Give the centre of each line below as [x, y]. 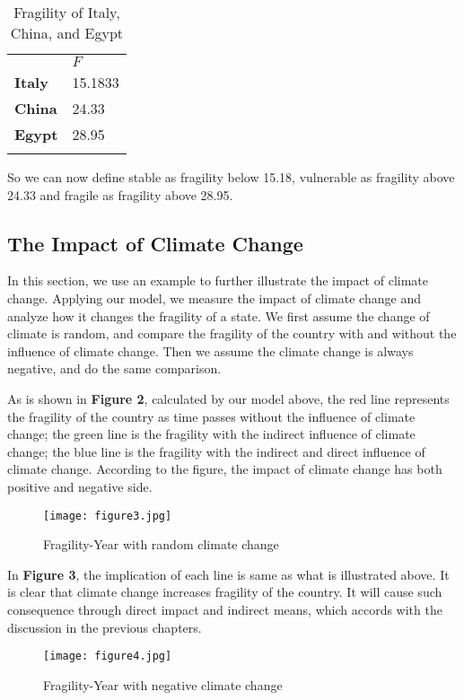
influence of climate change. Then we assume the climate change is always [210, 350]
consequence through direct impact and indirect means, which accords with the [225, 609]
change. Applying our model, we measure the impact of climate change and [214, 297]
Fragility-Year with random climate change [161, 544]
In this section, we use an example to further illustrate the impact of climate [218, 280]
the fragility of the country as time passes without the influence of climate [211, 416]
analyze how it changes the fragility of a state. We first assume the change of [219, 315]
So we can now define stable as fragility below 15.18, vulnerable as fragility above [231, 177]
